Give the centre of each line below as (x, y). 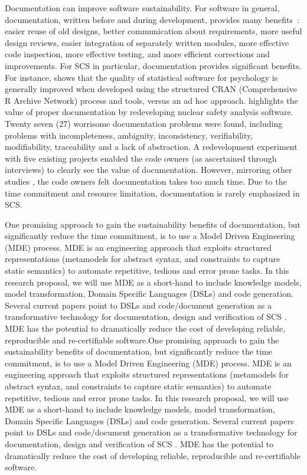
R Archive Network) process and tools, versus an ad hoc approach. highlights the (151, 100)
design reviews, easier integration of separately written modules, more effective (147, 42)
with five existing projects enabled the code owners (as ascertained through (141, 158)
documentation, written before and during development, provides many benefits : (152, 19)
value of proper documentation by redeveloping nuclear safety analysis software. (149, 112)
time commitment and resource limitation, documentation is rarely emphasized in (152, 193)
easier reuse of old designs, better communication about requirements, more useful (153, 31)
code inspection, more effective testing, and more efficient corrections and (138, 54)
